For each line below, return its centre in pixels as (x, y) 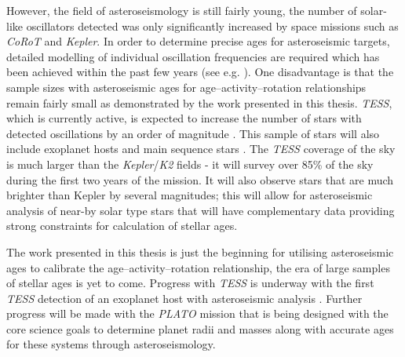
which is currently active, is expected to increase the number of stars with (184, 118)
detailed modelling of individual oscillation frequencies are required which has (193, 56)
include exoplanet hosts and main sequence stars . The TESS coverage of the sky (201, 149)
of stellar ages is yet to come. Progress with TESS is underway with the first (190, 283)
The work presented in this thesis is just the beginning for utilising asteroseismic (200, 251)
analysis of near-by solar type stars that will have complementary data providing (201, 210)
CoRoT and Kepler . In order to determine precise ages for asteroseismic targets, (198, 41)
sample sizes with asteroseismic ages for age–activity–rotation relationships (186, 87)
